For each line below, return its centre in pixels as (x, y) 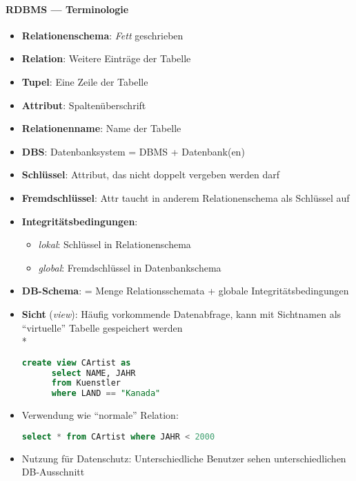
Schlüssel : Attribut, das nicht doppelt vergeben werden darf (150, 175)
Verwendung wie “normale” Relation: (100, 415)
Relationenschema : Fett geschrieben (102, 35)
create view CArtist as (76, 362)
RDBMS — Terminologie (67, 9)
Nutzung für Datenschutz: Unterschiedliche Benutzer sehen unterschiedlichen (184, 458)
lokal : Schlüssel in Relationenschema (115, 244)
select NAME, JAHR (93, 373)
